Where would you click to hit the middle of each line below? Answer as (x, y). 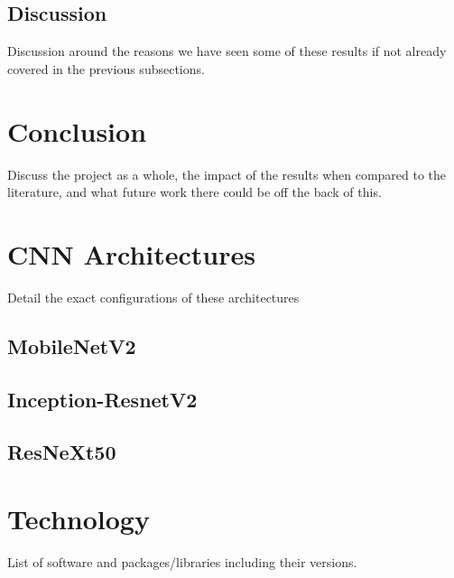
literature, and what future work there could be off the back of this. (195, 192)
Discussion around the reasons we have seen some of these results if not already (227, 51)
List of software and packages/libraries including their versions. (182, 561)
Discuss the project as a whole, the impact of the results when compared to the (227, 174)
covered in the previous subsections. (106, 68)
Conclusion (77, 131)
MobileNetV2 (72, 345)
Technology (79, 518)
